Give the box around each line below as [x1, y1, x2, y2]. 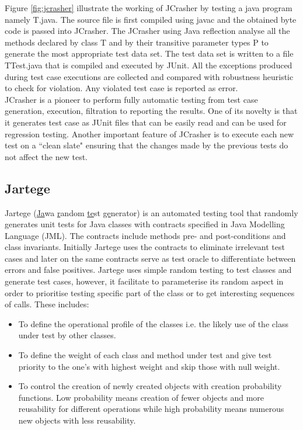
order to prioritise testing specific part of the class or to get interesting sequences [5, 286, 295, 299]
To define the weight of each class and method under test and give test [18, 349, 272, 361]
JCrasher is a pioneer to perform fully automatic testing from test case [5, 93, 258, 105]
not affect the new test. [5, 150, 88, 162]
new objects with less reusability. [18, 414, 136, 426]
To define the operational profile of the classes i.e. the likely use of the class [18, 317, 288, 330]
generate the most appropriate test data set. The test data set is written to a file [5, 47, 294, 60]
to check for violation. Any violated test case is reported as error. [5, 82, 238, 94]
